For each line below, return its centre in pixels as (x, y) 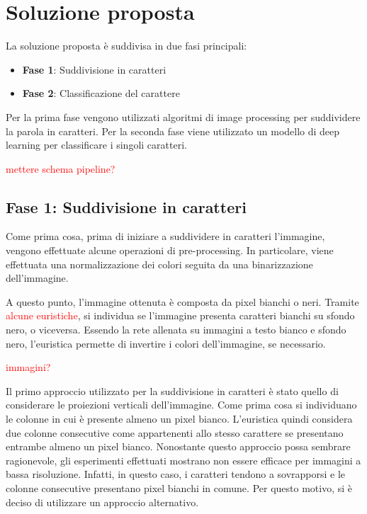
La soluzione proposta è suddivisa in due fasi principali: (126, 46)
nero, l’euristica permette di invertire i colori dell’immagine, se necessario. (166, 343)
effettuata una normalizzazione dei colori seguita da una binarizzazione (159, 264)
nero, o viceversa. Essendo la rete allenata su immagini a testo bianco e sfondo (176, 330)
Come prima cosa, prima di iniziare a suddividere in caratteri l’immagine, (165, 236)
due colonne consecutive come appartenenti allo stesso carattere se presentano (175, 432)
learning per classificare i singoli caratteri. (96, 145)
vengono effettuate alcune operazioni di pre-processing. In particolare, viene (170, 250)
